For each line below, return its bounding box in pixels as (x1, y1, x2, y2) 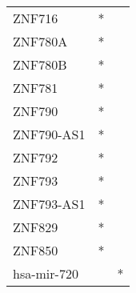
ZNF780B (13, 55, 67, 74)
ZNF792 (13, 148, 58, 167)
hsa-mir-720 (13, 264, 78, 283)
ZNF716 (13, 9, 58, 27)
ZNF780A (13, 32, 68, 50)
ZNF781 (13, 78, 58, 97)
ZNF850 (13, 241, 58, 259)
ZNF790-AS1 (13, 125, 86, 143)
